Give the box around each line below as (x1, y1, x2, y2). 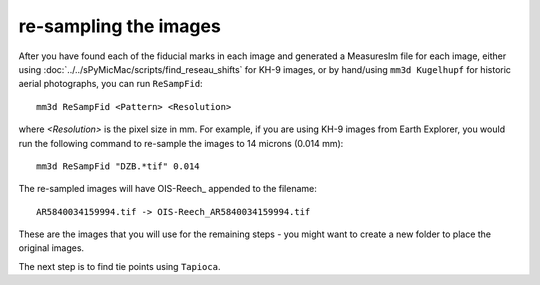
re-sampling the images (18, 15, 222, 37)
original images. (18, 242, 85, 254)
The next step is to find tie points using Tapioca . (18, 260, 221, 272)
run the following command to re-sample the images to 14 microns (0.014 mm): (18, 137, 344, 149)
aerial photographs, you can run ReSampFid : (18, 78, 204, 90)
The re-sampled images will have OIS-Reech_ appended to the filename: (18, 183, 317, 195)
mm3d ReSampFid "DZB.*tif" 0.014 (36, 160, 200, 172)
